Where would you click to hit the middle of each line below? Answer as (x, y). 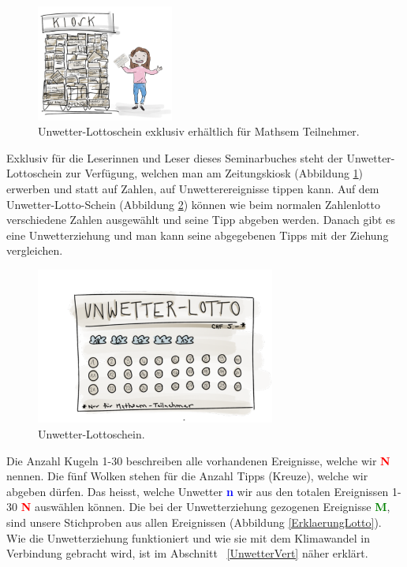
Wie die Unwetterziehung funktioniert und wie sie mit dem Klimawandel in (188, 537)
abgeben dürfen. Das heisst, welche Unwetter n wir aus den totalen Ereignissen (198, 491)
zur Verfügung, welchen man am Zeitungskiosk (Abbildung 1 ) (215, 173)
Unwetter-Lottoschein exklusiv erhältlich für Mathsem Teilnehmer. (199, 131)
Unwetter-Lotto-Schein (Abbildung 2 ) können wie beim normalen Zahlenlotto (193, 204)
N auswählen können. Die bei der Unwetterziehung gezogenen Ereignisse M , (205, 507)
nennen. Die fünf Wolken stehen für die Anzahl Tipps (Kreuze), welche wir (187, 476)
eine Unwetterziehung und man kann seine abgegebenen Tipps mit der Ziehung (198, 235)
